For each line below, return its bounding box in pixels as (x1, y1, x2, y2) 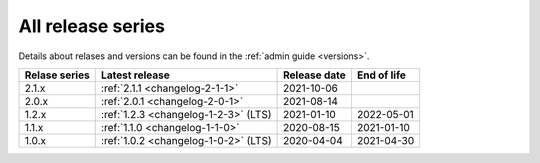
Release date (282, 68, 346, 82)
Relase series (24, 68, 90, 82)
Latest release (100, 68, 170, 82)
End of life (356, 68, 407, 82)
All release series (18, 15, 165, 37)
